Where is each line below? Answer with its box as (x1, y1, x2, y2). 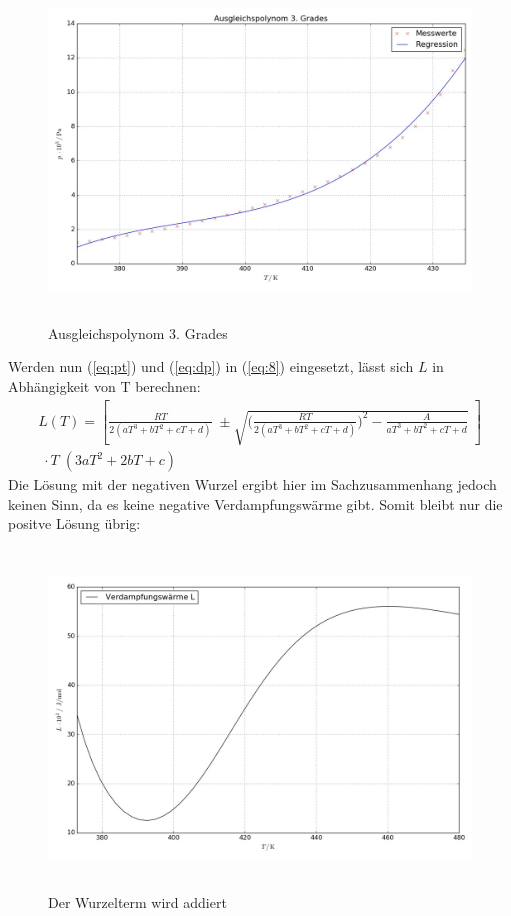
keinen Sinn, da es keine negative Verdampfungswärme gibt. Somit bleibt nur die (8, 493, 503, 514)
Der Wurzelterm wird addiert (48, 891, 227, 912)
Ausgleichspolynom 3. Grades (48, 322, 228, 343)
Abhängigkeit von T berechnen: (8, 375, 201, 396)
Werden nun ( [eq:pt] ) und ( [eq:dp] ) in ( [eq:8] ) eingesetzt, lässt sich (8, 356, 414, 377)
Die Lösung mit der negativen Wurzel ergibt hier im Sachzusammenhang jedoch (8, 474, 497, 495)
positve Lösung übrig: (8, 513, 141, 534)
